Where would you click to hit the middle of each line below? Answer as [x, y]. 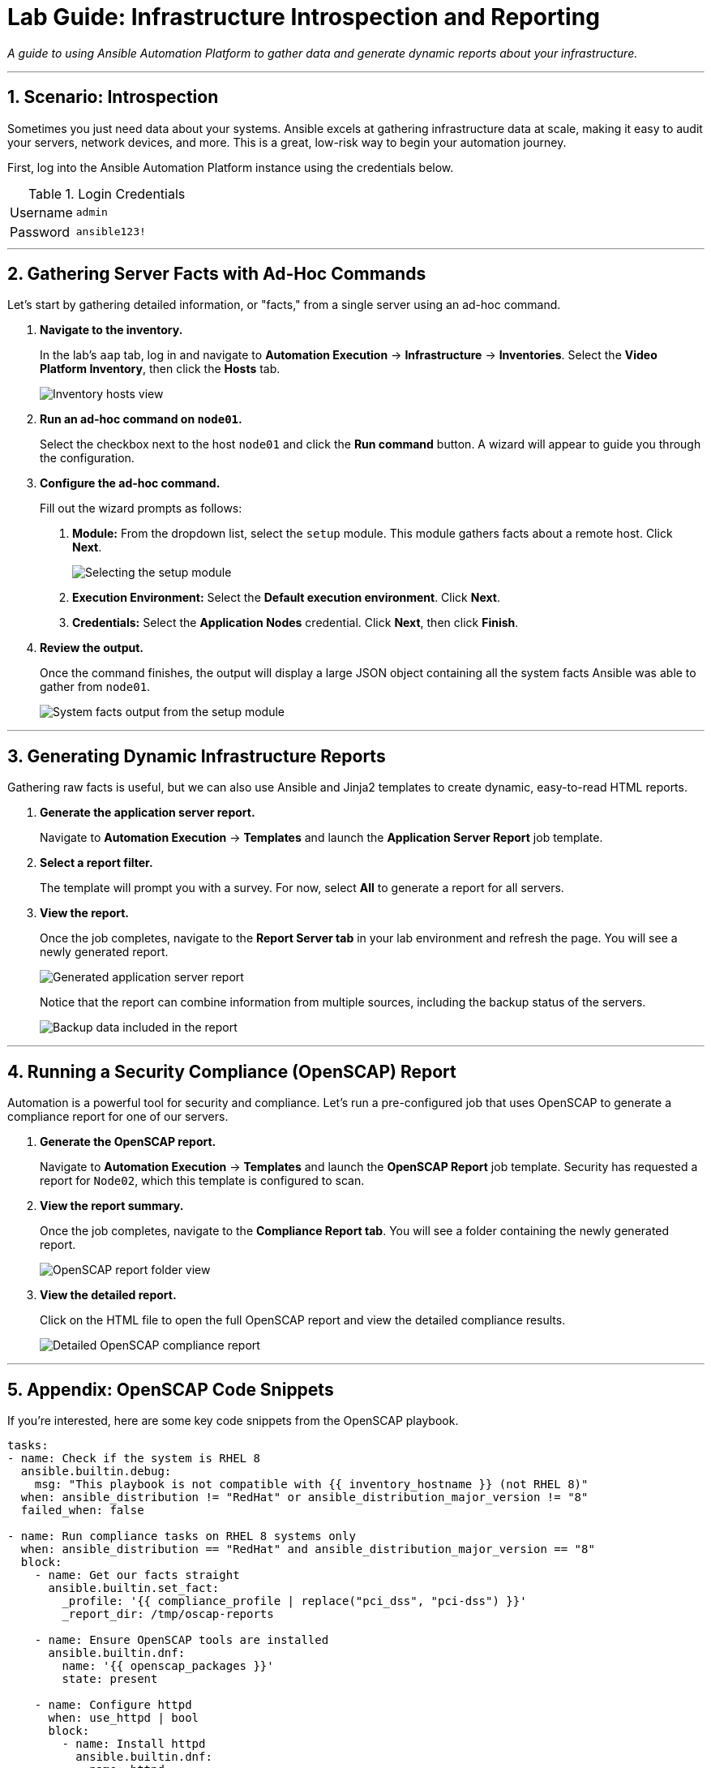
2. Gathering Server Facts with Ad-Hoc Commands [217, 274]
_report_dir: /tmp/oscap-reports [168, 1614]
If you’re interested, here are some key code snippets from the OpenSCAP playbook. [233, 1420]
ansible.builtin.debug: [96, 1471]
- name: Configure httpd [113, 1704]
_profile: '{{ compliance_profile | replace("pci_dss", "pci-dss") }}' [294, 1601]
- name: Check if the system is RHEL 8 [134, 1458]
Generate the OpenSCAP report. [128, 1142]
